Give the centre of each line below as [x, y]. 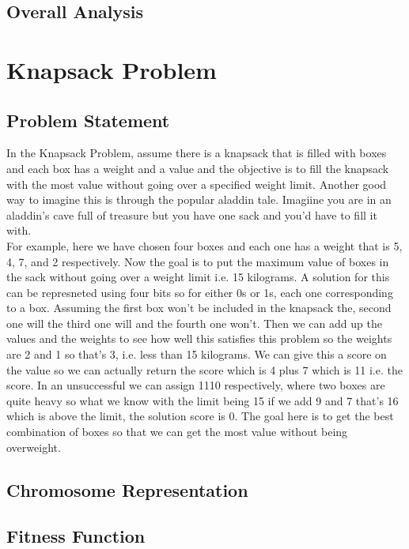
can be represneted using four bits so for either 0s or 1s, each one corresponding [200, 292]
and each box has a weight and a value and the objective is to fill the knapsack [198, 168]
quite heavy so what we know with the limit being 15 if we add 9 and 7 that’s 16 [203, 400]
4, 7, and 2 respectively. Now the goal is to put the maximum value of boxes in [198, 261]
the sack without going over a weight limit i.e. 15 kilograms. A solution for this [198, 277]
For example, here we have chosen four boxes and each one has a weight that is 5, [204, 245]
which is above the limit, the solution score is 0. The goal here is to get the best [200, 416]
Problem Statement [88, 120]
